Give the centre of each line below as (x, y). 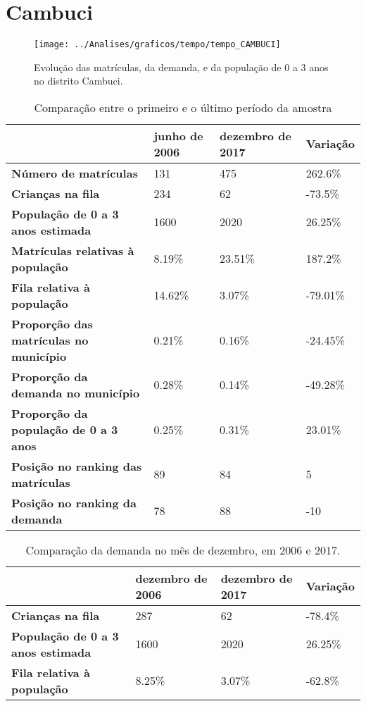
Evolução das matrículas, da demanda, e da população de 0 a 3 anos (181, 67)
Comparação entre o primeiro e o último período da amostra (183, 107)
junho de (178, 135)
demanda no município (76, 392)
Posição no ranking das (77, 466)
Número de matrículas (75, 173)
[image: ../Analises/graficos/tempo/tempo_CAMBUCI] (157, 45)
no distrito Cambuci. (78, 81)
